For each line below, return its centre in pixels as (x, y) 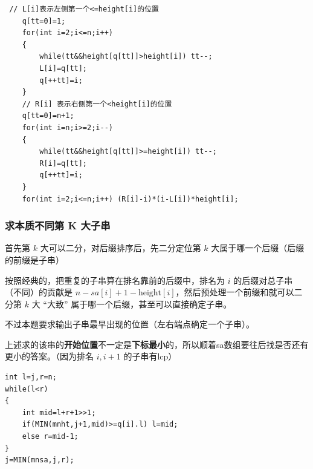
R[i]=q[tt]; (63, 163)
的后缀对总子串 (263, 280)
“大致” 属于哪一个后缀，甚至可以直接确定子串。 (137, 303)
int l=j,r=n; (31, 377)
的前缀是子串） (34, 259)
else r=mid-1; (50, 437)
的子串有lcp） (150, 356)
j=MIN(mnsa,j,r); (40, 460)
